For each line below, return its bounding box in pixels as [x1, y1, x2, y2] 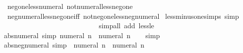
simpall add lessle [99, 20, 154, 31]
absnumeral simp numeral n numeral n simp [3, 30, 160, 40]
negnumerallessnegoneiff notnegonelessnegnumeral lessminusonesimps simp [7, 10, 239, 21]
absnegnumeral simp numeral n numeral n [3, 40, 145, 50]
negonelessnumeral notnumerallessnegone [7, 1, 133, 11]
